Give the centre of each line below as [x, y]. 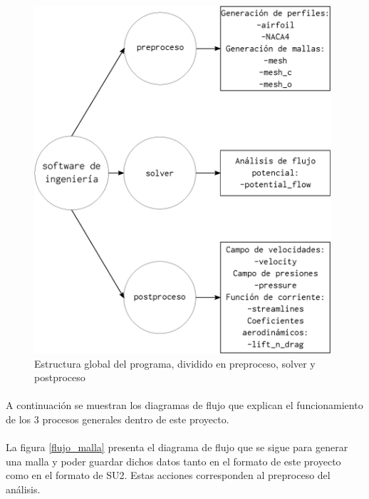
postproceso [60, 377]
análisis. [23, 489]
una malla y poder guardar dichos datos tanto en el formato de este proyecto [173, 461]
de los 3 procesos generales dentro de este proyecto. [118, 419]
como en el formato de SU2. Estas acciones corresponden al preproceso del [168, 475]
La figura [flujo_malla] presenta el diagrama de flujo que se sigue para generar [177, 447]
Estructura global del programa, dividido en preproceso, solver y [175, 363]
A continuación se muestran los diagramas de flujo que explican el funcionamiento [184, 405]
